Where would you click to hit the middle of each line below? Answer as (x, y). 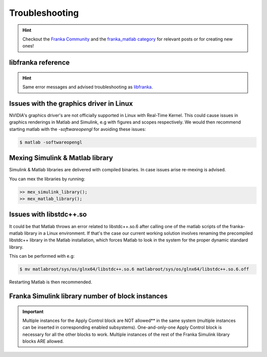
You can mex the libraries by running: (47, 179)
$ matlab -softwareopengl (51, 142)
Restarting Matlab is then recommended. (51, 282)
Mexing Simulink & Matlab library (61, 158)
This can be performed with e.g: (42, 256)
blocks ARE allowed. (43, 341)
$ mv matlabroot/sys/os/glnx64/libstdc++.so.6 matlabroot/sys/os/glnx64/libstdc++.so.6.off (134, 269)
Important (33, 312)
